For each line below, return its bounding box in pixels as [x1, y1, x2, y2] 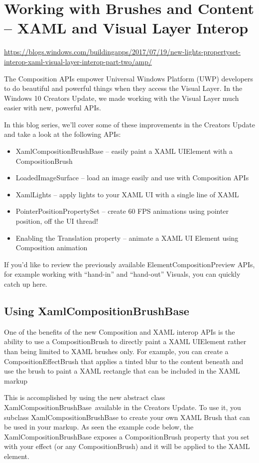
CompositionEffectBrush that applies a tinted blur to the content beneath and [4, 356, 244, 366]
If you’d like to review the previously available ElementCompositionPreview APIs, [4, 259, 255, 269]
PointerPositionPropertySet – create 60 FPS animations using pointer [15, 206, 229, 216]
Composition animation [15, 242, 88, 253]
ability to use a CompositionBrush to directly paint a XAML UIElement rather [4, 336, 247, 347]
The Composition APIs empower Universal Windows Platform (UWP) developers [4, 73, 254, 83]
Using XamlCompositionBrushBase [4, 303, 189, 318]
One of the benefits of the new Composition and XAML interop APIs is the [4, 326, 235, 337]
